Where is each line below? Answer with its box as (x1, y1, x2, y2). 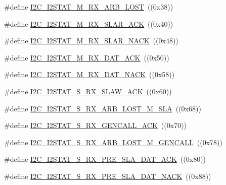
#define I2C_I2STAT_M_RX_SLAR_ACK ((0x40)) (4, 18, 173, 29)
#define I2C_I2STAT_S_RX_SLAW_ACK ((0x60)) (4, 86, 172, 96)
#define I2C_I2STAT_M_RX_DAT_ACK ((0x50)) (4, 52, 169, 63)
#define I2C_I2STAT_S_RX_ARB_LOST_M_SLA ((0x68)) (4, 103, 201, 113)
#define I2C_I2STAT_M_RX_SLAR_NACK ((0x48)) (4, 35, 178, 46)
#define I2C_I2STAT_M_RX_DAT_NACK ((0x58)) (4, 69, 175, 80)
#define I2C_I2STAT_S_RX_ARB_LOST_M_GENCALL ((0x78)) (4, 137, 222, 147)
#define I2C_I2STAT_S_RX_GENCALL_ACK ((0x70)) (4, 120, 187, 131)
